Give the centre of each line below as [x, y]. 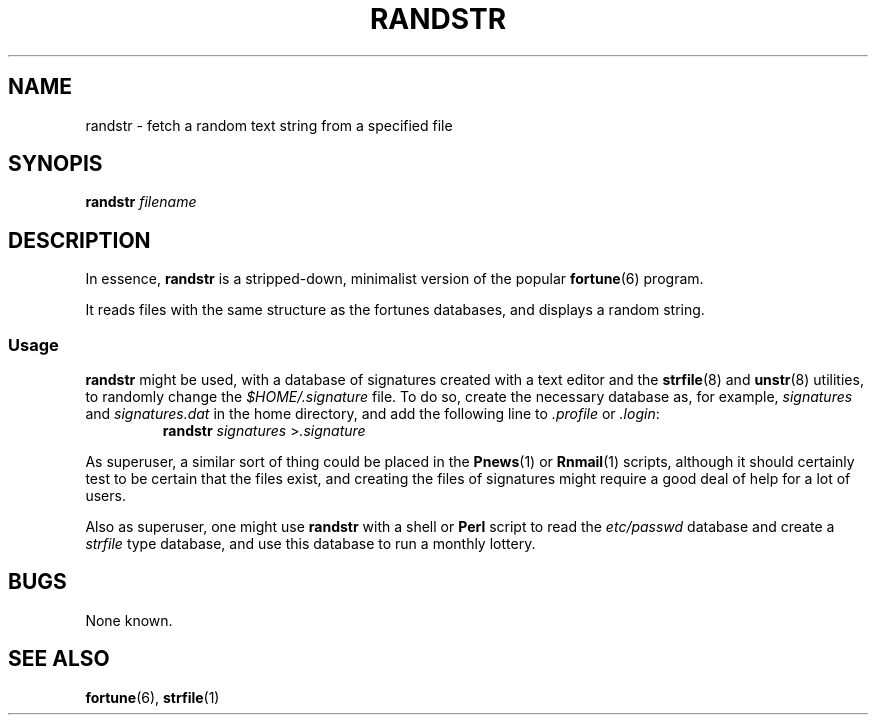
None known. [129, 620]
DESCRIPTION [79, 240]
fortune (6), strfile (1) [152, 697]
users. [105, 496]
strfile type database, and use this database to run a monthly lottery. [310, 544]
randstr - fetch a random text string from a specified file [269, 125]
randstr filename [141, 202]
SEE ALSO [59, 659]
